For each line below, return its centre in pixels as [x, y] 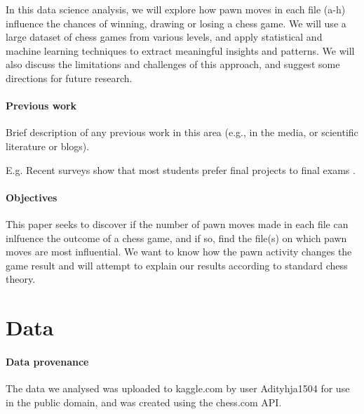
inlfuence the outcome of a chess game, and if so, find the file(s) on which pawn [176, 238]
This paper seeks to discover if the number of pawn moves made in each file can [177, 223]
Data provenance [47, 361]
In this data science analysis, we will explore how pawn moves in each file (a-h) [176, 9]
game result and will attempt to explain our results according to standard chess [177, 265]
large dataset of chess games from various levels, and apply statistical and [164, 37]
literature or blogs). [48, 146]
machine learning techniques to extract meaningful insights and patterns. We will [180, 50]
